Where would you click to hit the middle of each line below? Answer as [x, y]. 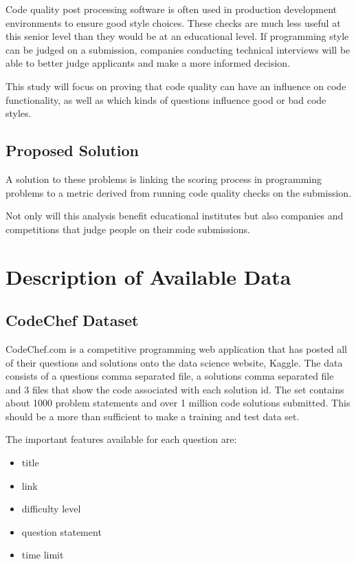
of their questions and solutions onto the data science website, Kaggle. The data [174, 362]
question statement [62, 531]
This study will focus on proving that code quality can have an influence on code [176, 86]
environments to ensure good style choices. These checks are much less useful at [173, 22]
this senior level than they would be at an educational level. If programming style [177, 36]
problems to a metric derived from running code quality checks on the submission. [179, 192]
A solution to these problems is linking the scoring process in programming [164, 178]
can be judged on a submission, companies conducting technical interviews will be [178, 49]
